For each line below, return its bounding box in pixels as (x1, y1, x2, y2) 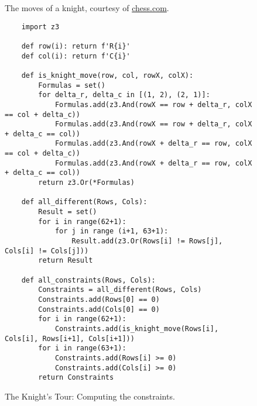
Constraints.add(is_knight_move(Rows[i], (54, 324, 219, 333)
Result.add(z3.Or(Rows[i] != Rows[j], (71, 237, 223, 246)
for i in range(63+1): (38, 344, 126, 353)
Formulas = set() (38, 81, 105, 90)
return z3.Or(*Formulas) (38, 178, 135, 187)
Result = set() (38, 208, 97, 216)
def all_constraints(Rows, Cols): (21, 276, 156, 284)
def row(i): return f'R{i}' (21, 42, 131, 50)
